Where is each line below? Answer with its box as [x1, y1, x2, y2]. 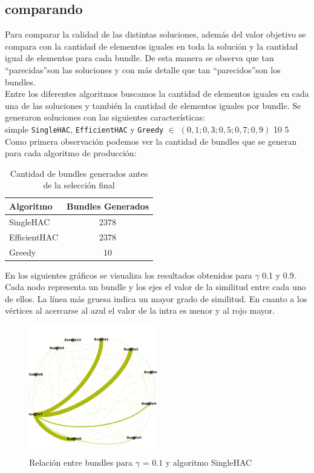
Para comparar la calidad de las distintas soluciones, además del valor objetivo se [5, 28, 306, 41]
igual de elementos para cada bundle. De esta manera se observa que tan [5, 51, 274, 64]
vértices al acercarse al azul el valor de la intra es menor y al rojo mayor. [5, 304, 275, 317]
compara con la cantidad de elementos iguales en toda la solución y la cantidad [5, 39, 298, 52]
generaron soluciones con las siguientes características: [5, 111, 205, 124]
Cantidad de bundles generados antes [10, 167, 148, 179]
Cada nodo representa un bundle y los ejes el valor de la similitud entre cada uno [5, 280, 306, 293]
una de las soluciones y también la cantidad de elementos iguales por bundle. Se [5, 99, 301, 111]
